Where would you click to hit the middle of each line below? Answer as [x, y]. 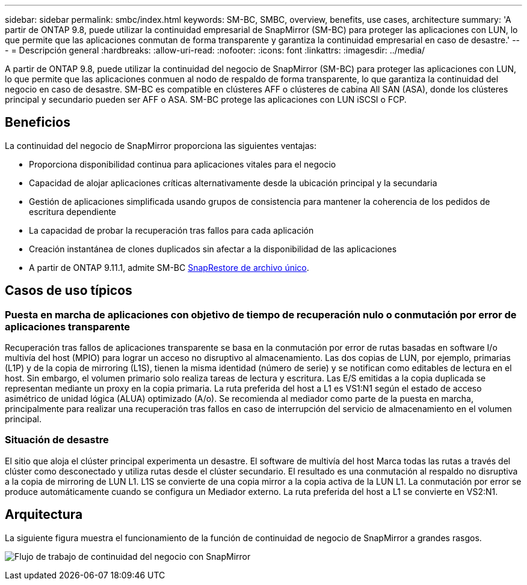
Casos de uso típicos [69, 291]
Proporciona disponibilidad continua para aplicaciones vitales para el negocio [183, 164]
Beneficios [38, 123]
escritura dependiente [73, 211]
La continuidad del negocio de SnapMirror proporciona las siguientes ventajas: [161, 145]
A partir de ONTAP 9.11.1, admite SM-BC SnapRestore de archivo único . [169, 267]
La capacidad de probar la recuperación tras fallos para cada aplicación [171, 230]
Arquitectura [44, 515]
